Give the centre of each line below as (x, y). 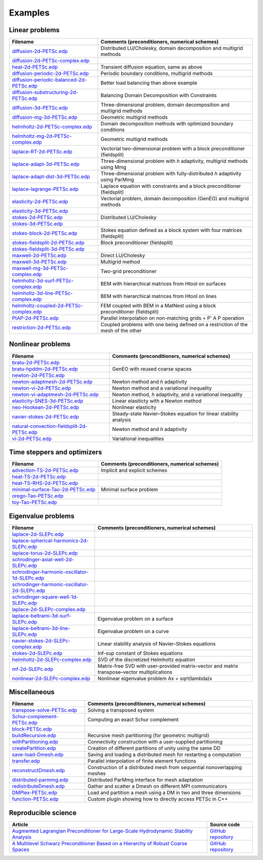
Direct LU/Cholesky (123, 256)
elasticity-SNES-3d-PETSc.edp (48, 401)
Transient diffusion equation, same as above (151, 67)
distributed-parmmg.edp (40, 780)
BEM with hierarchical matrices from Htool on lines (159, 296)
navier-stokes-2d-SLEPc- (41, 640)
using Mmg (113, 167)
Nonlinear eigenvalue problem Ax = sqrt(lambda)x (155, 678)
